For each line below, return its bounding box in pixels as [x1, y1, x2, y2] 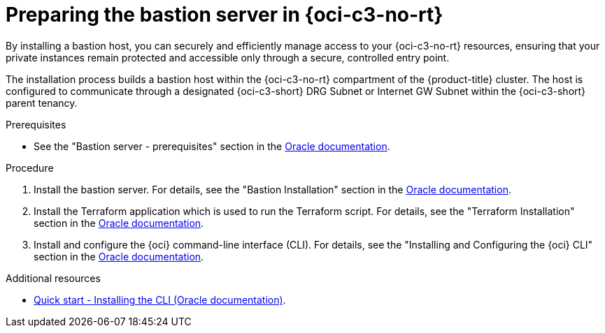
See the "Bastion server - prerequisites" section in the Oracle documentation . [34, 140, 390, 152]
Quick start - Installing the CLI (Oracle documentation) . [34, 293, 286, 306]
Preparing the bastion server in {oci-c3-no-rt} [6, 3, 443, 27]
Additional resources [6, 272, 101, 284]
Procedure [6, 161, 54, 174]
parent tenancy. [6, 96, 78, 109]
